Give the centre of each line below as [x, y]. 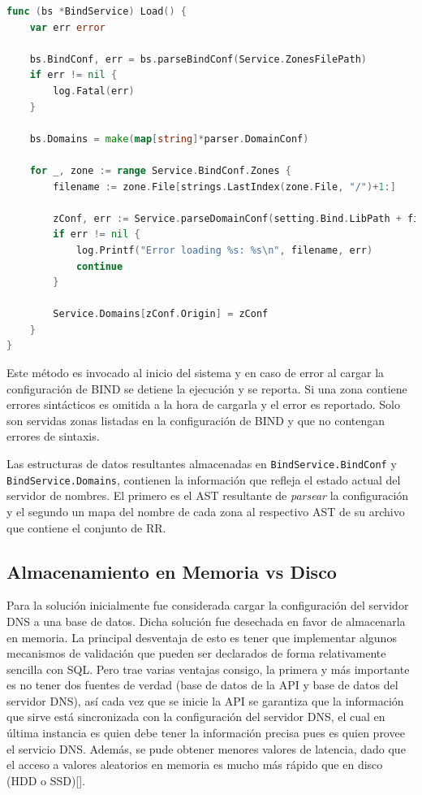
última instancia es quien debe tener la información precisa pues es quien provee [206, 733]
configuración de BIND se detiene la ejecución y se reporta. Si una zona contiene [207, 388]
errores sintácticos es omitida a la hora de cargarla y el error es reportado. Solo [203, 404]
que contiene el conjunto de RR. [86, 527]
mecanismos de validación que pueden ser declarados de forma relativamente [196, 653]
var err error [67, 27]
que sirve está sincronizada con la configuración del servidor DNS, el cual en [196, 717]
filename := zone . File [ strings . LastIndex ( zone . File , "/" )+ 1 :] [224, 187]
